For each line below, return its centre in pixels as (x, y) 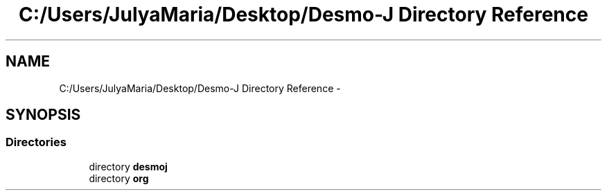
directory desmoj (128, 166)
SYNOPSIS (43, 115)
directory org (119, 178)
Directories (36, 142)
